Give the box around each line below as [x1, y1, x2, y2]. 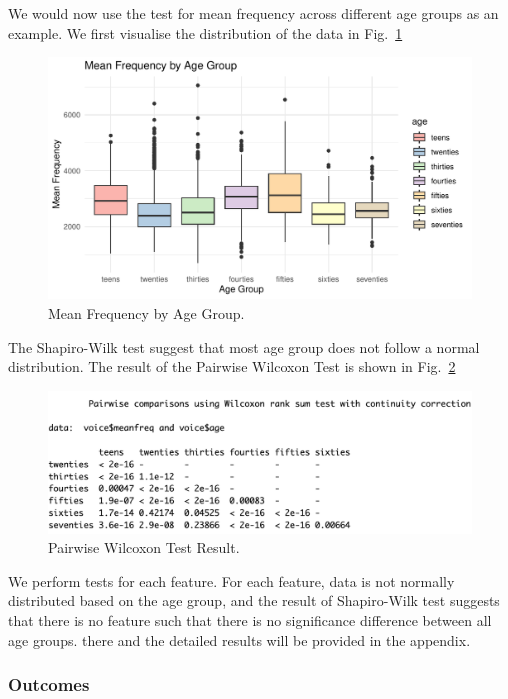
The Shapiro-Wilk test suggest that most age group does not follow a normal [8, 336, 480, 357]
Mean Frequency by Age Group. [48, 303, 245, 323]
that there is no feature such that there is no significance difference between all [8, 610, 492, 630]
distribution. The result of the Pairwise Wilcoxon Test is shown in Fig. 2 [8, 356, 456, 377]
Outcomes [8, 672, 90, 697]
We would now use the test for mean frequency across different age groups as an [8, 3, 499, 23]
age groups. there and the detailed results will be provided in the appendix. [8, 629, 471, 650]
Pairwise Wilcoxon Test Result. [48, 537, 240, 558]
